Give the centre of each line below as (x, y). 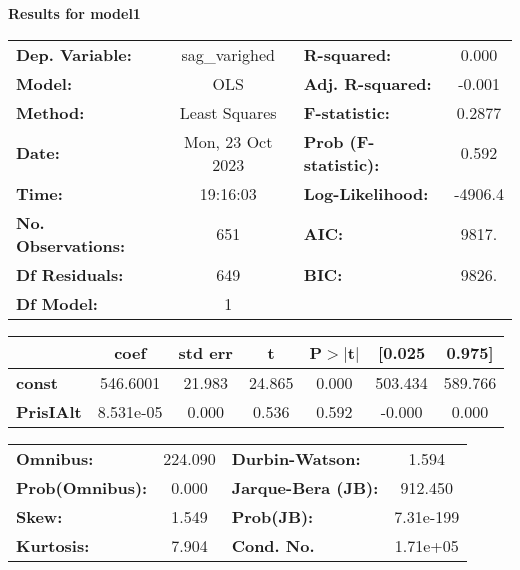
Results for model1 (74, 13)
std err (205, 352)
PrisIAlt (49, 411)
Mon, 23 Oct (228, 141)
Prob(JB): (272, 516)
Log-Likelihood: (366, 193)
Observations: (71, 245)
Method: (50, 112)
